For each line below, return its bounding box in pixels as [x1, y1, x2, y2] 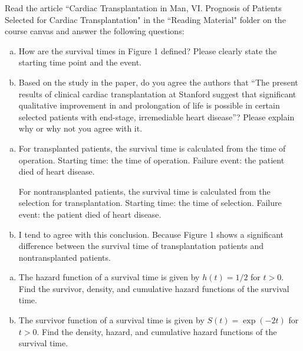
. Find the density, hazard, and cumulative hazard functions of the [37, 325, 277, 337]
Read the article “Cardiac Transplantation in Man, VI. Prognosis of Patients [5, 2, 282, 14]
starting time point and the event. [18, 56, 141, 68]
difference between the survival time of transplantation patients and [18, 240, 264, 252]
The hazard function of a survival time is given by [18, 271, 200, 283]
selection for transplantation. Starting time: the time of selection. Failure [18, 196, 282, 209]
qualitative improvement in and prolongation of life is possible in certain [18, 99, 280, 111]
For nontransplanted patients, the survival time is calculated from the [18, 185, 271, 197]
